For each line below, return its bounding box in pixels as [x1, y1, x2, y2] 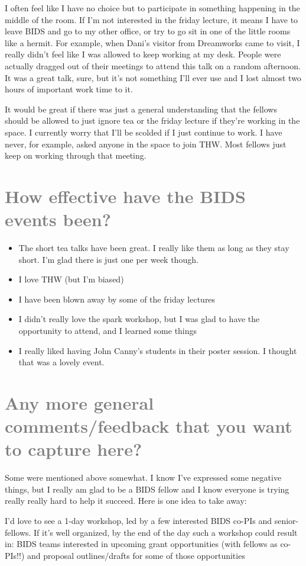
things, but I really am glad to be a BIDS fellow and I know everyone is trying [5, 483, 289, 495]
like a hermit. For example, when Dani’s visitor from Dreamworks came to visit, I [5, 36, 300, 49]
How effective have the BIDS [5, 184, 246, 208]
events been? [5, 207, 111, 231]
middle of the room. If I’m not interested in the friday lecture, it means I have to [5, 13, 298, 25]
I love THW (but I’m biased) [18, 273, 124, 285]
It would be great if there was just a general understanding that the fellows [5, 102, 277, 115]
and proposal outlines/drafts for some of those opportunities [27, 549, 245, 561]
